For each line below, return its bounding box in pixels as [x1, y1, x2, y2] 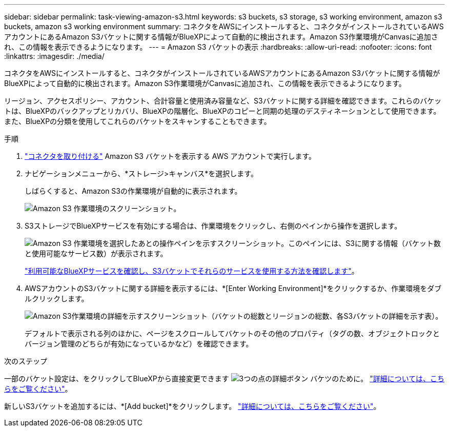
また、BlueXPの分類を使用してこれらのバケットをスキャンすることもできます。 [4, 117, 271, 126]
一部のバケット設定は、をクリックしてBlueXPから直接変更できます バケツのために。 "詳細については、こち [4, 374, 444, 383]
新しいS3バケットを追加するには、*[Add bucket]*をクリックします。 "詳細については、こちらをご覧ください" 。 [4, 402, 381, 411]
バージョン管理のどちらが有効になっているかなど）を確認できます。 [25, 339, 253, 348]
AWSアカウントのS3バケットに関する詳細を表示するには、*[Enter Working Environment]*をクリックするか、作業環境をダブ [25, 284, 442, 293]
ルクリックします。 [25, 294, 89, 303]
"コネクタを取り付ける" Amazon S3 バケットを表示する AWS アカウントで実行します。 [25, 152, 316, 160]
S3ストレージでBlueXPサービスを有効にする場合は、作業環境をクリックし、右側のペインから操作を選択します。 [25, 221, 402, 230]
